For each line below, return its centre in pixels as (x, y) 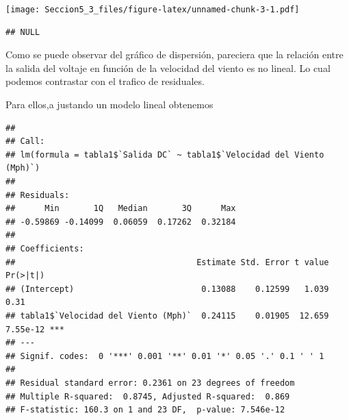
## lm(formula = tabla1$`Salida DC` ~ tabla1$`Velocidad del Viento (165, 155)
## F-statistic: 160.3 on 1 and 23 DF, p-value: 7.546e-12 (145, 410)
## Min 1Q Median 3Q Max (121, 209)
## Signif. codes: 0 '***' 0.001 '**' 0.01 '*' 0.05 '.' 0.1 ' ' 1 (165, 356)
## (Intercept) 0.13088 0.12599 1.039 (167, 289)
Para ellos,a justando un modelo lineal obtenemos (109, 104)
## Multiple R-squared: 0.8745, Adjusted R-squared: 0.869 (148, 396)
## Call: (25, 141)
